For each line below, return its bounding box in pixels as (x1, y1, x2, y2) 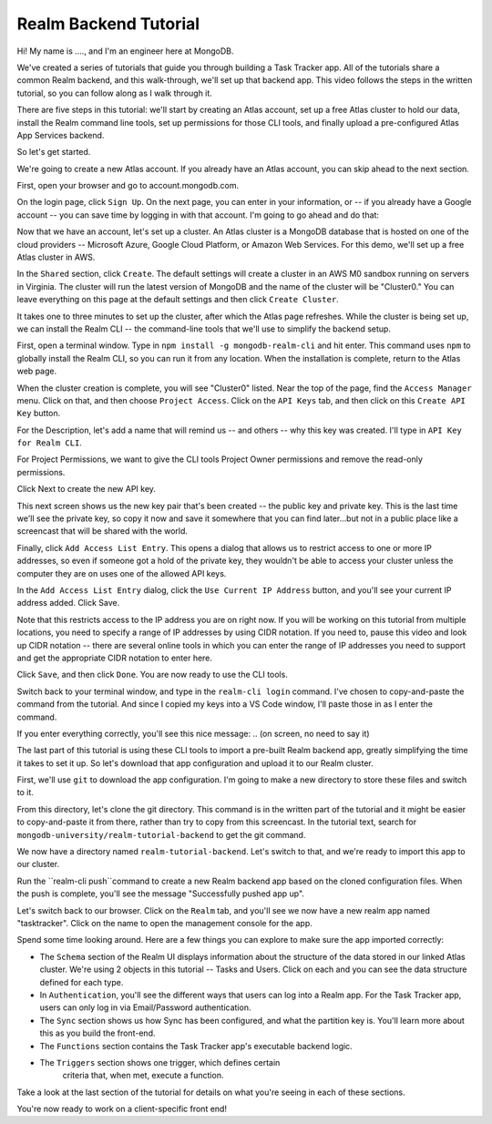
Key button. (16, 408, 61, 419)
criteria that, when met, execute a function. (62, 1070, 224, 1081)
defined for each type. (39, 976, 124, 987)
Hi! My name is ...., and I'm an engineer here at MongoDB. (16, 46, 234, 56)
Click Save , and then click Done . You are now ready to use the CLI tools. (16, 669, 289, 680)
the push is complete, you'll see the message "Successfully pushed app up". (16, 888, 305, 899)
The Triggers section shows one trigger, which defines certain (39, 1057, 281, 1068)
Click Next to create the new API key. (16, 484, 157, 495)
